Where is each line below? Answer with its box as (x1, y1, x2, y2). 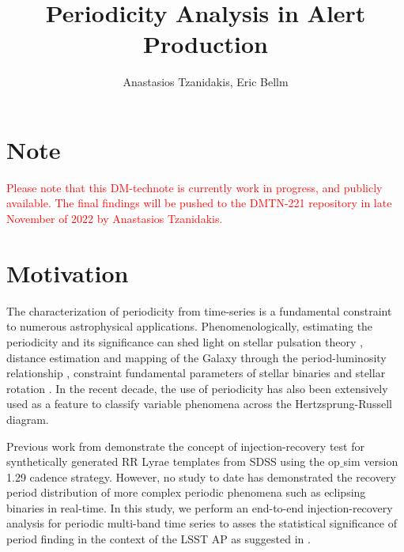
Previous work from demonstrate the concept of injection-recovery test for (6, 437, 364, 454)
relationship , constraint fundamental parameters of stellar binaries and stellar (6, 365, 386, 381)
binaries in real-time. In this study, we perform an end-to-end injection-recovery (6, 499, 393, 516)
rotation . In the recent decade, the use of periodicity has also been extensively (6, 380, 388, 396)
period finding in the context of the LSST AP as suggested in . (6, 531, 311, 547)
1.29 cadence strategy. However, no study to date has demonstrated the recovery (6, 468, 396, 485)
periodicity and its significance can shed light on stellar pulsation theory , (6, 333, 363, 350)
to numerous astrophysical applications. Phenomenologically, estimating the (6, 318, 373, 335)
